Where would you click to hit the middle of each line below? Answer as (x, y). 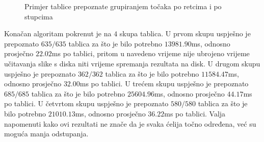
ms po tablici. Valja (195, 113)
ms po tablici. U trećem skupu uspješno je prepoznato (164, 84)
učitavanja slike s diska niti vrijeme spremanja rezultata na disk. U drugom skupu (132, 63)
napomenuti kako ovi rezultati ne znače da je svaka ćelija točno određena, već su (130, 123)
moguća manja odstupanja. (46, 134)
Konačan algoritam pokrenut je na (58, 33)
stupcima (39, 16)
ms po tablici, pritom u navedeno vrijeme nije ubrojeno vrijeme (151, 53)
